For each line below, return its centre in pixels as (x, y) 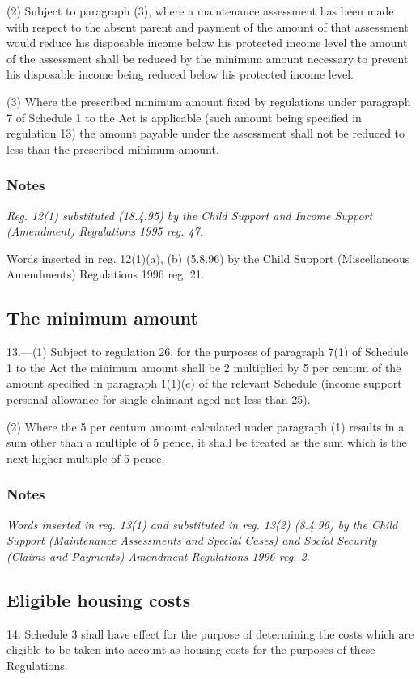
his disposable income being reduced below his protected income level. (180, 74)
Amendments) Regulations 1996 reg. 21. (106, 274)
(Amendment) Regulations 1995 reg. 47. (105, 231)
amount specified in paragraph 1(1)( (96, 383)
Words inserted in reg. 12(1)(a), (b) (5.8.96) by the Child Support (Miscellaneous (208, 258)
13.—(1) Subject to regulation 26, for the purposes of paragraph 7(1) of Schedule (208, 352)
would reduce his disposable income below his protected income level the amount (207, 42)
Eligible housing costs (99, 599)
